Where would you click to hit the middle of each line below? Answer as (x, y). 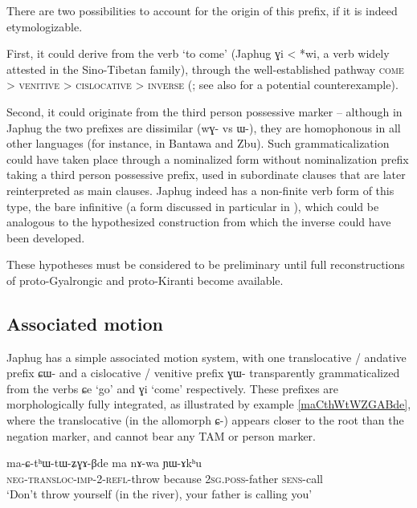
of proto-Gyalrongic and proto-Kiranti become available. (145, 280)
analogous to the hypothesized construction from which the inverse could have (199, 222)
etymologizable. (45, 26)
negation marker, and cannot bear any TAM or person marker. (161, 435)
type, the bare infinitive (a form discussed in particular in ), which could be (193, 206)
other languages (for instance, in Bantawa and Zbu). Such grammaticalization (198, 143)
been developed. (46, 237)
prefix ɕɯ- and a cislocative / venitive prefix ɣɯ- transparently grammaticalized (203, 373)
